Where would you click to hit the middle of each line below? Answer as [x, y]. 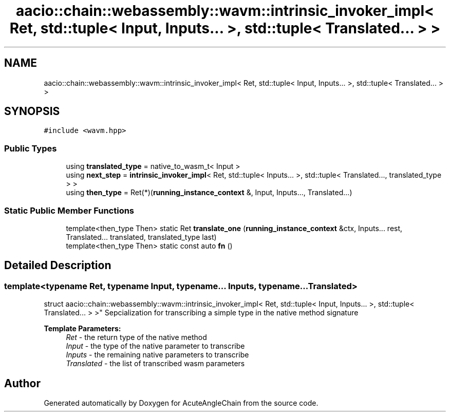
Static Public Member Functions [69, 210]
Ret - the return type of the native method [136, 337]
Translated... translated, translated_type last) [141, 237]
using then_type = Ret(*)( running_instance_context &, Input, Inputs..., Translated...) [209, 193]
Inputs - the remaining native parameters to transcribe [157, 355]
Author [22, 383]
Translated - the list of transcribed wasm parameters [155, 364]
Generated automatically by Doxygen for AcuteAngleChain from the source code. [181, 403]
